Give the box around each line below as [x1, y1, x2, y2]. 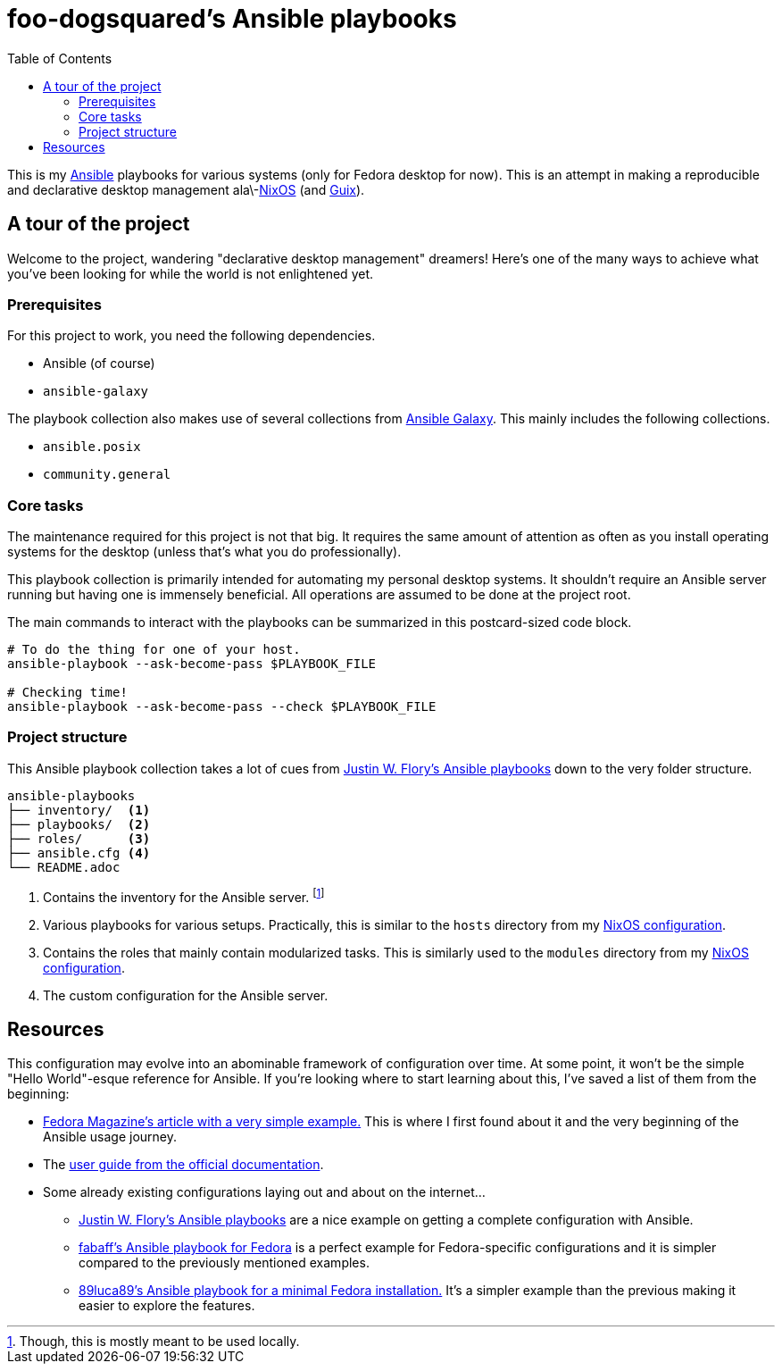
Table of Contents [7, 50, 112, 66]
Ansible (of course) [43, 355, 155, 372]
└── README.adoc [7, 859, 121, 874]
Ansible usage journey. [43, 1129, 177, 1145]
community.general [43, 467, 171, 482]
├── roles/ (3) [7, 831, 151, 846]
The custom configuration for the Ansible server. [43, 987, 329, 1003]
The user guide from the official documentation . [43, 1157, 324, 1173]
